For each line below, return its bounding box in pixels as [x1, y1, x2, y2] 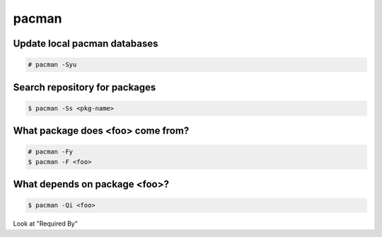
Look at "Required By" [13, 219, 78, 228]
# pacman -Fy [28, 148, 74, 156]
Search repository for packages [13, 81, 156, 93]
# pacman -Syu [28, 61, 77, 69]
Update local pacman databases [13, 37, 158, 50]
